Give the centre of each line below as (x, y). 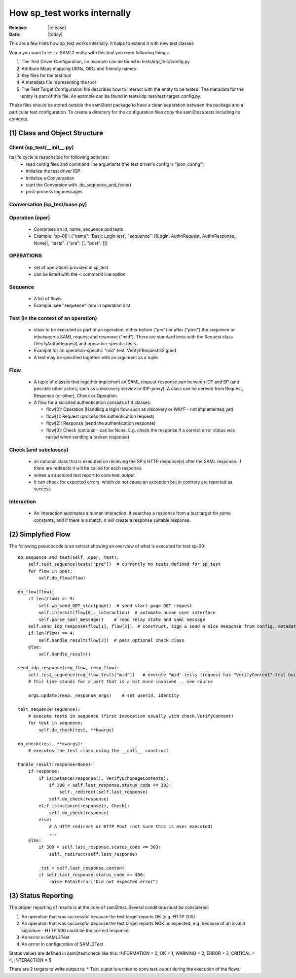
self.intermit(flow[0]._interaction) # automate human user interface (127, 613)
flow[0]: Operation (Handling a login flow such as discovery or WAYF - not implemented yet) (140, 409)
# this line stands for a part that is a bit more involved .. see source (120, 682)
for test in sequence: (55, 723)
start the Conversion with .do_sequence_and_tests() (79, 184)
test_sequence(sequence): (49, 709)
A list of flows (48, 298)
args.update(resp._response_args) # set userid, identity (104, 695)
